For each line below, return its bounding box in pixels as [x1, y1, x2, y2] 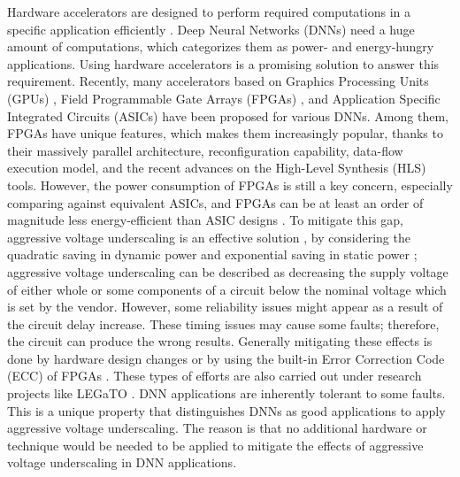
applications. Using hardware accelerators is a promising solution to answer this [7, 54, 440, 73]
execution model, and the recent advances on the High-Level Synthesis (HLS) [7, 158, 426, 177]
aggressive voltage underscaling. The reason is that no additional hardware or [7, 419, 427, 437]
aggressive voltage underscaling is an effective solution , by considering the [7, 227, 410, 246]
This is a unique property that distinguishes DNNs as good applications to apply [7, 401, 446, 419]
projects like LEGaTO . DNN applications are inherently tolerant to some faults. [7, 384, 446, 403]
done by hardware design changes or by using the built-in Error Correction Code [7, 349, 445, 367]
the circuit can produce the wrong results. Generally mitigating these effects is [7, 332, 433, 350]
